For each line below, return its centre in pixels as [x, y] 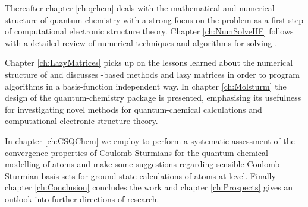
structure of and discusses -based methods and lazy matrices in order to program [152, 74]
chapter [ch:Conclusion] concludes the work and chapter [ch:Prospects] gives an [149, 187]
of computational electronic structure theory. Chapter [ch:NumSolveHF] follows [149, 31]
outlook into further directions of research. [82, 198]
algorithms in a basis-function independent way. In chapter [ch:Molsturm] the [146, 86]
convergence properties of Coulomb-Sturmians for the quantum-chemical [136, 152]
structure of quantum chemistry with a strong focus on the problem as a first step [154, 19]
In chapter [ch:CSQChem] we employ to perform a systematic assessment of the [150, 140]
